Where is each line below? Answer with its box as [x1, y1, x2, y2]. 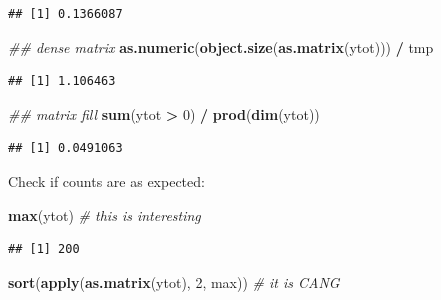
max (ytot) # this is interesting [8, 204, 201, 225]
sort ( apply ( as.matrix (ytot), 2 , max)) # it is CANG [8, 271, 340, 292]
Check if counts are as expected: [8, 170, 205, 191]
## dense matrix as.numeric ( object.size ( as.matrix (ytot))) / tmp [8, 36, 434, 57]
